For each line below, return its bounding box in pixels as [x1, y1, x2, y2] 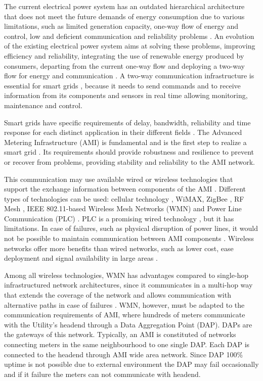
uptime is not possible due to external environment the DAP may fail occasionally [4, 359, 259, 369]
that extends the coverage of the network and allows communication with [4, 290, 231, 300]
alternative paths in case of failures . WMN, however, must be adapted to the [4, 299, 245, 310]
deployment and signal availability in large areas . [4, 253, 158, 263]
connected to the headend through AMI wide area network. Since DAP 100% [4, 349, 243, 359]
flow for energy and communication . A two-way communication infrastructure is [4, 70, 254, 81]
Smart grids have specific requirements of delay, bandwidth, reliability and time [4, 117, 251, 127]
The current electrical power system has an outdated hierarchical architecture [4, 1, 245, 11]
